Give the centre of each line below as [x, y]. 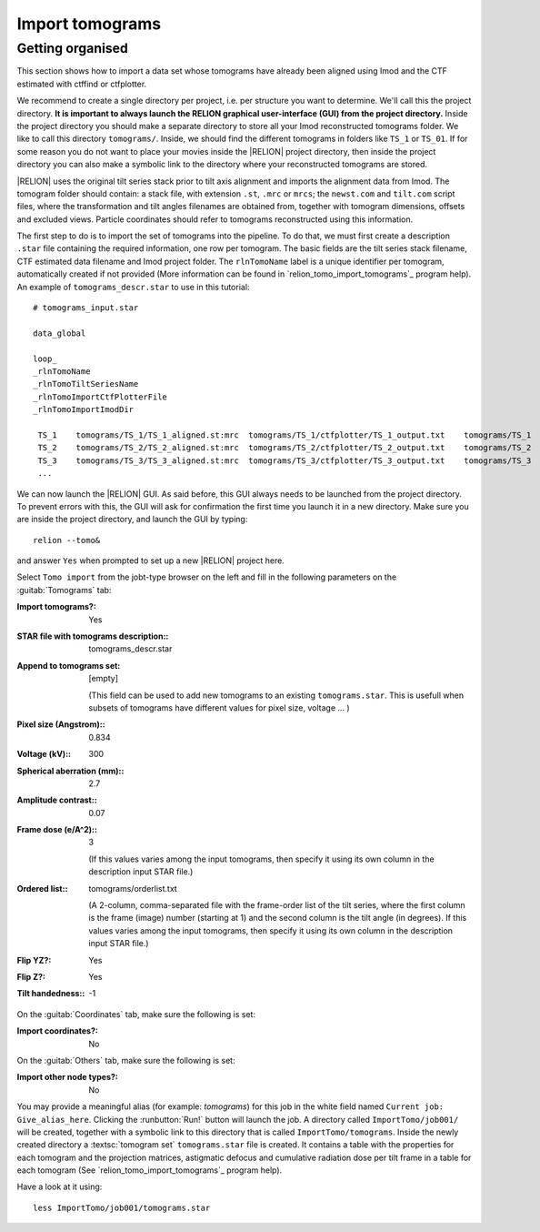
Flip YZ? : [34, 960]
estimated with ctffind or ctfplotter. [82, 84]
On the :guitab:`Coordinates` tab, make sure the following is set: [136, 1014]
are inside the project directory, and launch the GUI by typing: [132, 520]
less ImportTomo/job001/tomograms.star [122, 1207]
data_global [60, 333]
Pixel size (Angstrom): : [61, 724]
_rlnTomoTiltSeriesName [86, 384]
